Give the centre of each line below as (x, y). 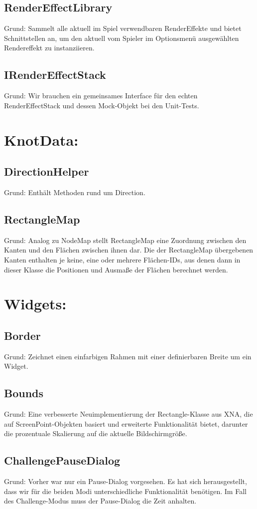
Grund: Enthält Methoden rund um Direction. (75, 192)
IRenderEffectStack (55, 75)
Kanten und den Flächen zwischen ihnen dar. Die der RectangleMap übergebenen (129, 250)
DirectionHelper (47, 171)
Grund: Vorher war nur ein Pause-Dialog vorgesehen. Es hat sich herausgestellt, (126, 481)
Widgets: (35, 304)
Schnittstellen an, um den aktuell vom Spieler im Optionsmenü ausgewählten (122, 38)
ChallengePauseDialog (62, 460)
